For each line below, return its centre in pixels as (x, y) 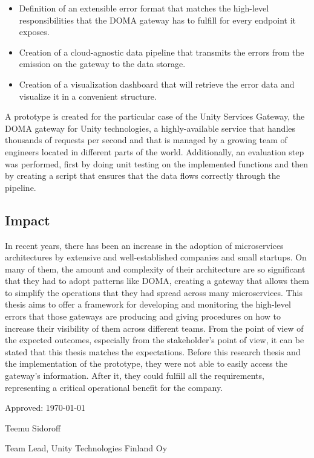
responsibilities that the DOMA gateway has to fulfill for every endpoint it (158, 20)
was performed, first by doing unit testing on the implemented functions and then (156, 163)
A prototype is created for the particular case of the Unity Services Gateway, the (155, 116)
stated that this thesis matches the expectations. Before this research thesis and (153, 351)
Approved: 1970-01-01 (45, 408)
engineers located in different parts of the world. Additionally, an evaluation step (155, 151)
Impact (28, 220)
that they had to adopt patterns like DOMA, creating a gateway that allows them (157, 281)
